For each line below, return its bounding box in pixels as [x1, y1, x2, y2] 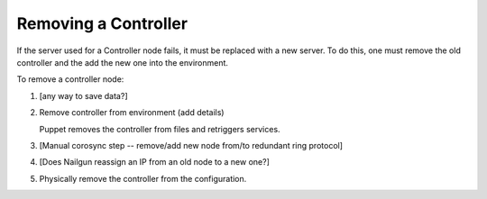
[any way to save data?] [39, 90, 128, 101]
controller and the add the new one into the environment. [16, 57, 229, 68]
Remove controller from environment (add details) [39, 107, 225, 118]
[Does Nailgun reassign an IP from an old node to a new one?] [39, 157, 270, 167]
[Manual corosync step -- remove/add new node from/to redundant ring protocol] [39, 140, 343, 150]
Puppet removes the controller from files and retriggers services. [39, 123, 280, 134]
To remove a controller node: [16, 74, 124, 85]
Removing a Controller [16, 14, 188, 33]
